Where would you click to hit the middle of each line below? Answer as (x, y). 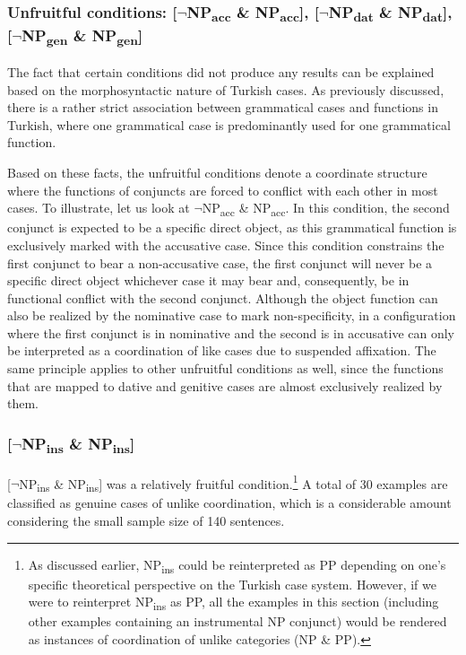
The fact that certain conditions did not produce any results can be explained (221, 72)
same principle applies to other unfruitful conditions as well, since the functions (225, 368)
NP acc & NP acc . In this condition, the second (326, 209)
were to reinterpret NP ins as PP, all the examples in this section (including (233, 603)
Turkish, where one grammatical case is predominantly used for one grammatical (229, 124)
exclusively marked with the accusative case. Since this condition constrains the (226, 245)
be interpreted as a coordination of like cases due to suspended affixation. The (222, 350)
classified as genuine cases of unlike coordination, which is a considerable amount (229, 503)
